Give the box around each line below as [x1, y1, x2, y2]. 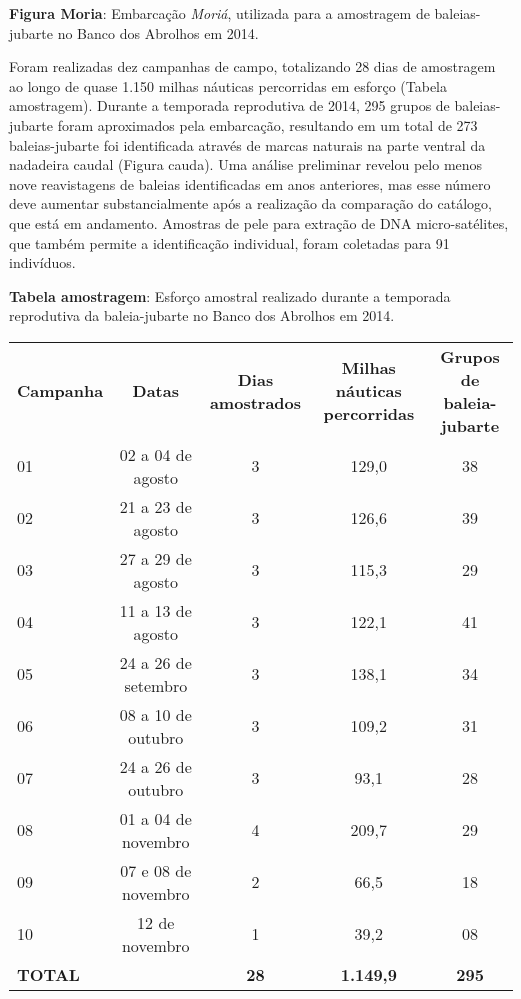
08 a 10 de [119, 702, 192, 726]
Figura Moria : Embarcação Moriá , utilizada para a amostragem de [9, 3, 430, 23]
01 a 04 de [119, 806, 192, 830]
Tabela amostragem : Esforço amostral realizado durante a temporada [9, 285, 451, 306]
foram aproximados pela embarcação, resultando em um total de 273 [57, 114, 478, 135]
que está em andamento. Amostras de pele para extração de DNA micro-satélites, [9, 212, 509, 233]
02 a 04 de [119, 442, 192, 466]
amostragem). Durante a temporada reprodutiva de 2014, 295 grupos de [9, 95, 450, 116]
